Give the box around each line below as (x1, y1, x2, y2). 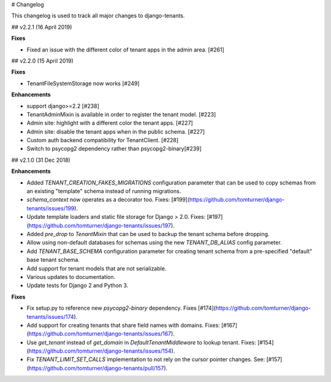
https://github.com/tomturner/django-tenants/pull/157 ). (28, 364, 168, 372)
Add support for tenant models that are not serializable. (26, 264, 167, 272)
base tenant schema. (26, 256, 80, 264)
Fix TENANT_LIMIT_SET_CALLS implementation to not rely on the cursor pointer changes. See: (26, 356, 265, 363)
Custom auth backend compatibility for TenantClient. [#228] (26, 137, 179, 144)
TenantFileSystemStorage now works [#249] (26, 80, 140, 87)
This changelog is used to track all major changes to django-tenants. (11, 12, 185, 20)
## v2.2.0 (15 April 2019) (11, 57, 74, 64)
